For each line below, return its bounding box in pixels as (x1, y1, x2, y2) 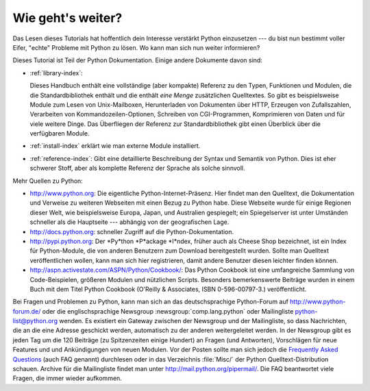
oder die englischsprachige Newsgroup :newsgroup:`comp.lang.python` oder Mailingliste (42, 307, 294, 315)
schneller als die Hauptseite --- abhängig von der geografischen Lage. (29, 218, 230, 226)
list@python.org (12, 317, 58, 325)
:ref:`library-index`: (29, 68, 83, 77)
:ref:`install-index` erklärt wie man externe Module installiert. (29, 142, 201, 150)
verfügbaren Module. (29, 129, 90, 138)
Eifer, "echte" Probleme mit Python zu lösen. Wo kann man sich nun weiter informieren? (12, 43, 260, 51)
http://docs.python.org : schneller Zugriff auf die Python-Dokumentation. (29, 227, 234, 236)
